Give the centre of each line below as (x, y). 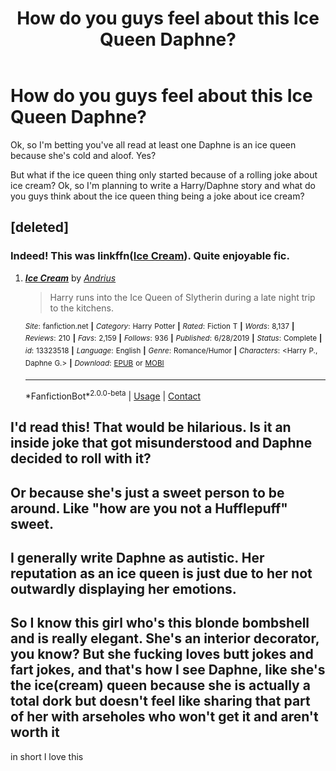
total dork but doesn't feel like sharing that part (160, 701)
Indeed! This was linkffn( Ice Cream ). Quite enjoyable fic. (150, 256)
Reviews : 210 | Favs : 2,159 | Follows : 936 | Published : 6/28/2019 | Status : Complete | (173, 338)
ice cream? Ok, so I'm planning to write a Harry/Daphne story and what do (163, 185)
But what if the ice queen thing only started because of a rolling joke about (164, 174)
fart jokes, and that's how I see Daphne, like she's (168, 670)
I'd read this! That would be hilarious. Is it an (151, 427)
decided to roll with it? (81, 458)
